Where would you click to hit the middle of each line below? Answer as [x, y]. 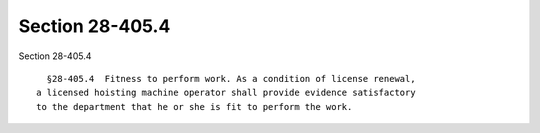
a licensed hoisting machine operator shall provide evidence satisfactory [226, 93]
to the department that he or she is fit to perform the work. [194, 106]
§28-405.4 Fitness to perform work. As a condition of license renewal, [231, 78]
